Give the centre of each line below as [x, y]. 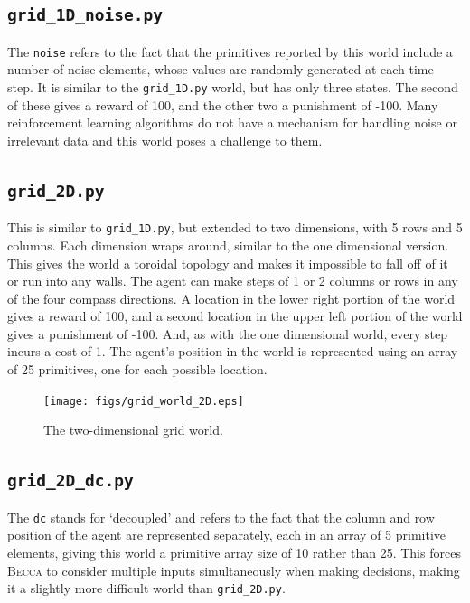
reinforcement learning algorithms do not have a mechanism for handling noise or [232, 122]
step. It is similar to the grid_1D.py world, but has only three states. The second [233, 87]
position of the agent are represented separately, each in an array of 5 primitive [227, 535]
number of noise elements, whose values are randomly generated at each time [221, 69]
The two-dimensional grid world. [133, 430]
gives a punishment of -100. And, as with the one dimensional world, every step [227, 333]
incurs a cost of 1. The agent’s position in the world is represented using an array [233, 351]
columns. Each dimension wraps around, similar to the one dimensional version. [228, 245]
